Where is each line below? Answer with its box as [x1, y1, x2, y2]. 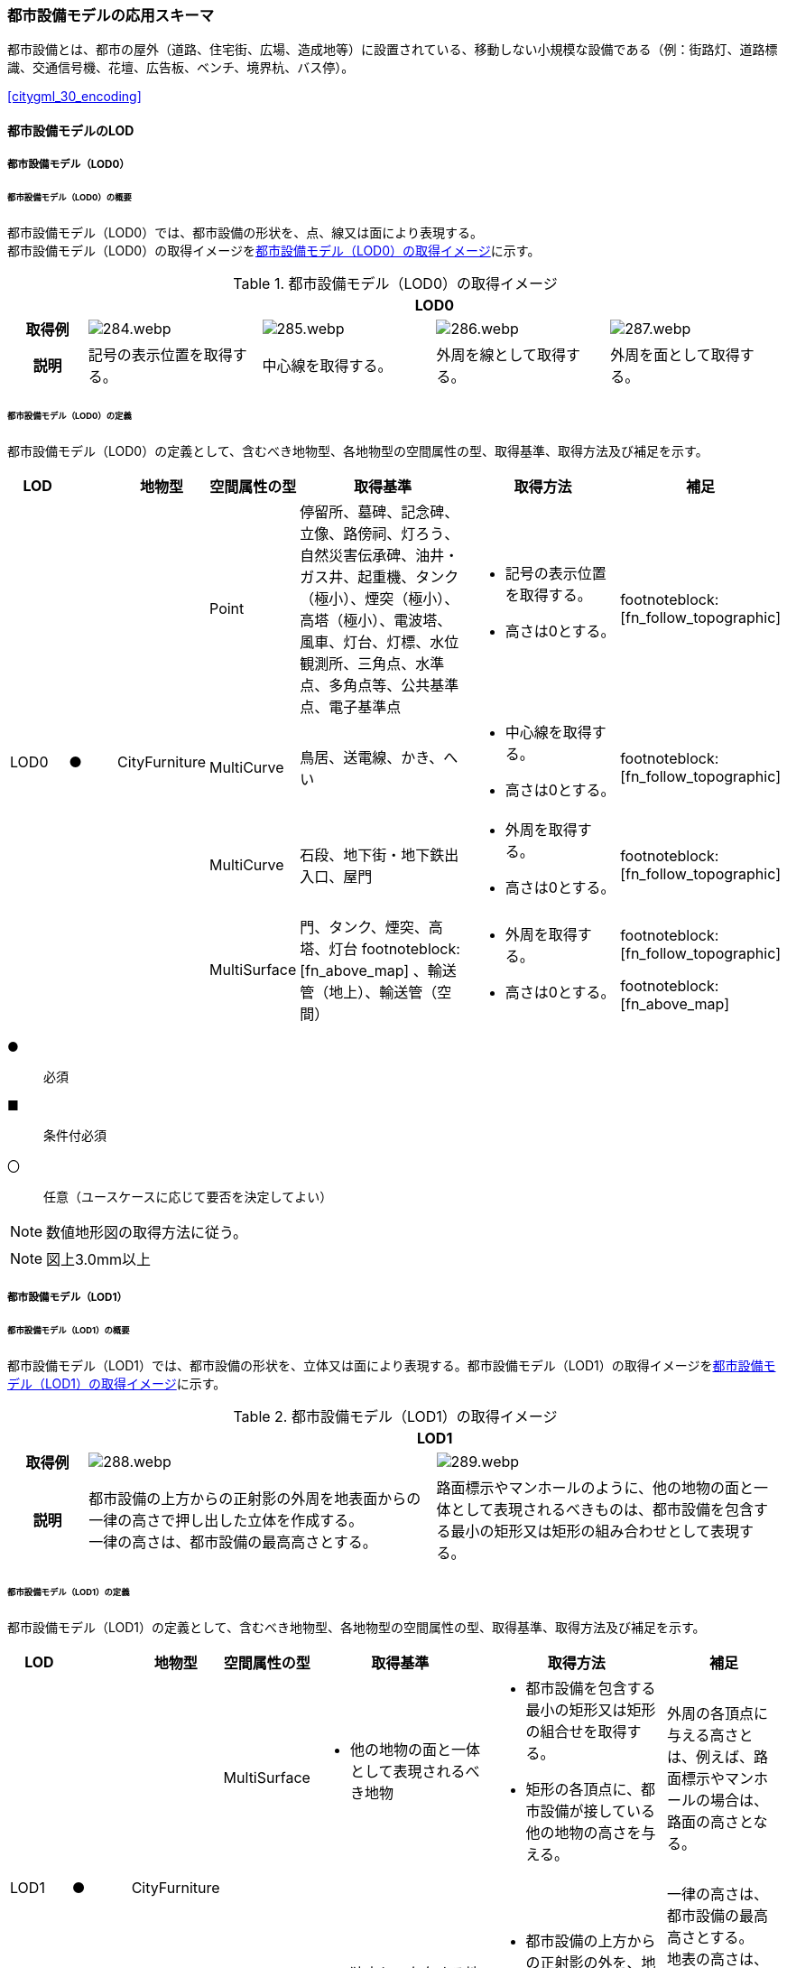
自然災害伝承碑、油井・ [300, 545, 459, 564]
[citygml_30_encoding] [7, 88, 142, 105]
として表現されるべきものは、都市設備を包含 [450, 1499, 755, 1518]
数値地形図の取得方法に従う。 [46, 1222, 248, 1241]
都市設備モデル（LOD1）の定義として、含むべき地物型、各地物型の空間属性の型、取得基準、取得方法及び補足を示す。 [7, 1619, 706, 1635]
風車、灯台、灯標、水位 [300, 632, 459, 651]
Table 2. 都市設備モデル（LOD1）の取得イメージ [233, 1406, 558, 1425]
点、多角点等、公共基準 [300, 675, 459, 694]
